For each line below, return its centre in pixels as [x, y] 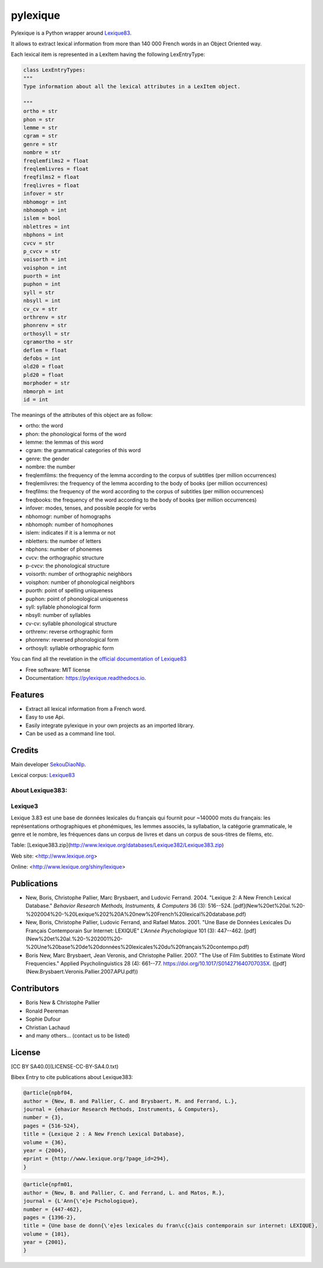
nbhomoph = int [45, 210]
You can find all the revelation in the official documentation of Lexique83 [99, 659]
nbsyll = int [42, 301]
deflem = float [45, 350]
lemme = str [41, 128]
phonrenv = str [45, 326]
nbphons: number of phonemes [64, 549]
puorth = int [42, 276]
